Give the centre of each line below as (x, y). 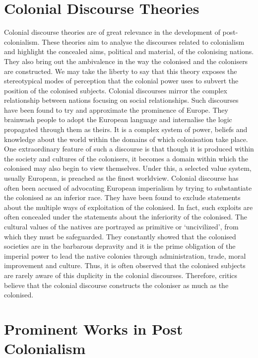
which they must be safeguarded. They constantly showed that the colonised (120, 236)
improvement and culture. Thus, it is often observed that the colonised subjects (125, 265)
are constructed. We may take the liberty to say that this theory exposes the (121, 71)
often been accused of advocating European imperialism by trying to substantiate (128, 187)
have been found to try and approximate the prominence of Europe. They (116, 109)
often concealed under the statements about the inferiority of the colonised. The (126, 217)
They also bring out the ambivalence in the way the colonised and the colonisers (126, 61)
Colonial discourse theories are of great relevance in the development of (112, 32)
